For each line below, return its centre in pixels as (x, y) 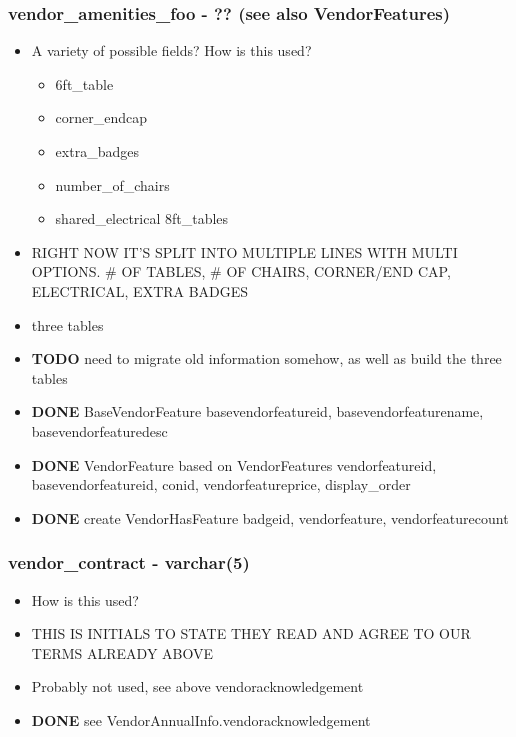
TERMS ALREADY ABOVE (122, 652)
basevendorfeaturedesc (99, 430)
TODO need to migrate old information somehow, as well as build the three (266, 358)
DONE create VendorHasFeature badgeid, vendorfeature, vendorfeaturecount (270, 517)
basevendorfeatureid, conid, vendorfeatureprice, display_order (221, 484)
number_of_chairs (112, 184)
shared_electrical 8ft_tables (142, 218)
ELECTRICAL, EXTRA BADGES (140, 290)
